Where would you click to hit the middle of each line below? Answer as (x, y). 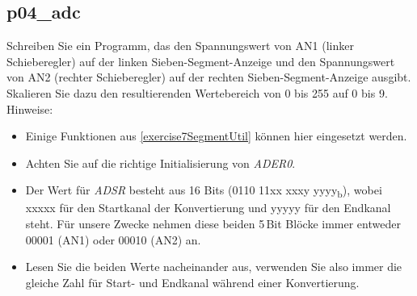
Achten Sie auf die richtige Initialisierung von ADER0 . (160, 163)
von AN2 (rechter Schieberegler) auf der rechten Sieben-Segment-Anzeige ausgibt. (209, 77)
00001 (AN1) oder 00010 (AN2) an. (113, 239)
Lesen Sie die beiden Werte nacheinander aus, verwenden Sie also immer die (214, 267)
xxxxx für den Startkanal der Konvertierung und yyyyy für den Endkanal (208, 208)
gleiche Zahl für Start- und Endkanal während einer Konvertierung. (192, 282)
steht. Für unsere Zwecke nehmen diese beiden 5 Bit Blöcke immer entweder (213, 224)
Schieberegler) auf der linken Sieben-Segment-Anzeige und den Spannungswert (201, 61)
